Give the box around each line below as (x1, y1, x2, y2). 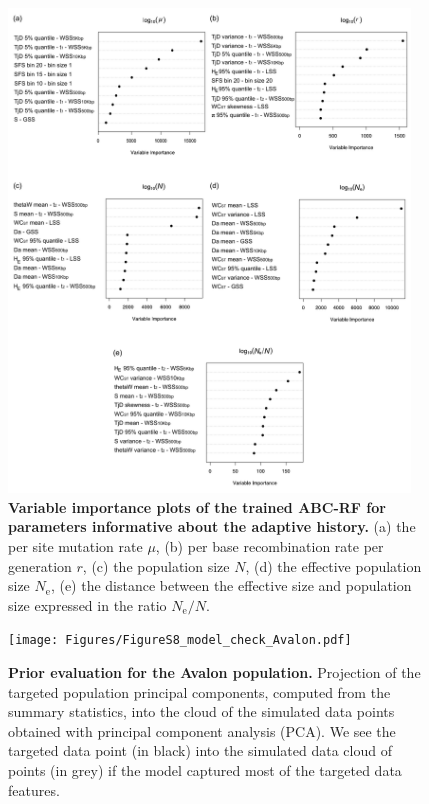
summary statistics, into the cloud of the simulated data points (8, 701, 395, 722)
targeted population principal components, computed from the (8, 681, 391, 702)
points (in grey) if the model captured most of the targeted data (8, 760, 402, 781)
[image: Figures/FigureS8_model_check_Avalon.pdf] (8, 633, 352, 648)
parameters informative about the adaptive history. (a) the (8, 516, 416, 537)
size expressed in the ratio (8, 594, 167, 615)
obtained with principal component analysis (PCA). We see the (8, 720, 396, 741)
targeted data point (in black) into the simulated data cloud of (8, 740, 392, 761)
